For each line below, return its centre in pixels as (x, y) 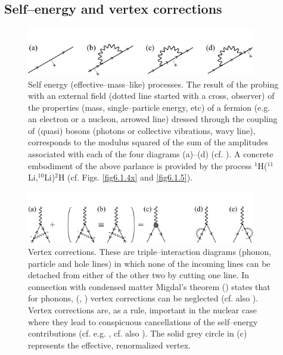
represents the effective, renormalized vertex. (109, 345)
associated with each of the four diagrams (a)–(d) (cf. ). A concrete (151, 154)
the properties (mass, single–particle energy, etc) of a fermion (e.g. (149, 107)
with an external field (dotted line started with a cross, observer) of (151, 96)
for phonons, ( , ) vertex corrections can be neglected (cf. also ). (143, 298)
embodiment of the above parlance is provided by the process (140, 165)
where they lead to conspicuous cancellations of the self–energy (143, 321)
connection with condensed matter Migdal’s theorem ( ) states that (149, 286)
